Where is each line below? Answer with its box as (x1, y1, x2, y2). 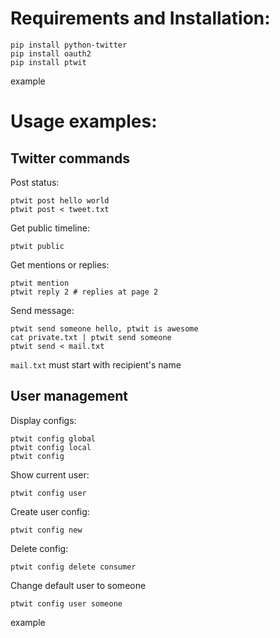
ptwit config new (10, 525, 83, 535)
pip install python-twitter (10, 40, 128, 50)
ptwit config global (10, 433, 97, 444)
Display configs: (10, 414, 77, 426)
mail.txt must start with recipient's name (10, 358, 182, 371)
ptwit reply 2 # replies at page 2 (10, 287, 159, 297)
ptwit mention (10, 278, 70, 288)
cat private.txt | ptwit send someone (10, 332, 172, 342)
